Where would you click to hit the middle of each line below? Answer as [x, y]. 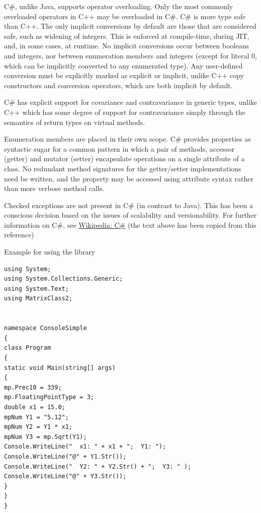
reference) [19, 235]
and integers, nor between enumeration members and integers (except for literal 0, [130, 55]
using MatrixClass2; [38, 299]
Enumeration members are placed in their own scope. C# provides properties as [127, 139]
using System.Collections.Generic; [64, 279]
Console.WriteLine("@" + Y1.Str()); [65, 456]
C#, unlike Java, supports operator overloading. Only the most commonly [119, 6]
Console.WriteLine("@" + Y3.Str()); [65, 476]
